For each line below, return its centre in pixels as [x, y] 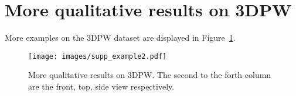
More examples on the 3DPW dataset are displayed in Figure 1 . [120, 38]
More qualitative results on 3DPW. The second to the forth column [150, 75]
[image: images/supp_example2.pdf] [98, 56]
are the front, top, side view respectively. [101, 86]
